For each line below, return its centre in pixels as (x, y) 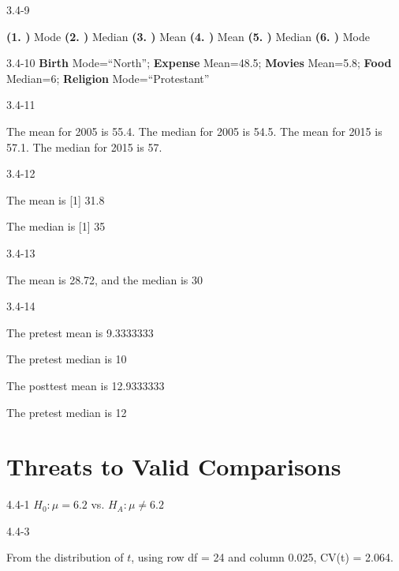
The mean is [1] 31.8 (56, 199)
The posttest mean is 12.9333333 (86, 385)
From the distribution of (65, 557)
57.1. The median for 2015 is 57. (84, 147)
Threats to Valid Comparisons (174, 466)
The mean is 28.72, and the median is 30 (105, 279)
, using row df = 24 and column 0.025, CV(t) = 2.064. (262, 557)
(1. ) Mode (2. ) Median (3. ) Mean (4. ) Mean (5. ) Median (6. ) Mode (188, 36)
